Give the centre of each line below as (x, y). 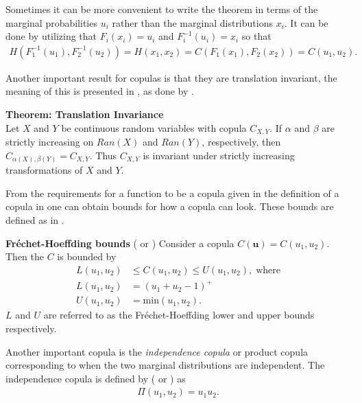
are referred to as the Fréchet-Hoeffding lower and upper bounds (179, 315)
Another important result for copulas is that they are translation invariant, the (171, 77)
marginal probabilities (51, 22)
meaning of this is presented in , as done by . (100, 91)
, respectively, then (241, 142)
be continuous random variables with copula (154, 127)
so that (256, 36)
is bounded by (87, 256)
